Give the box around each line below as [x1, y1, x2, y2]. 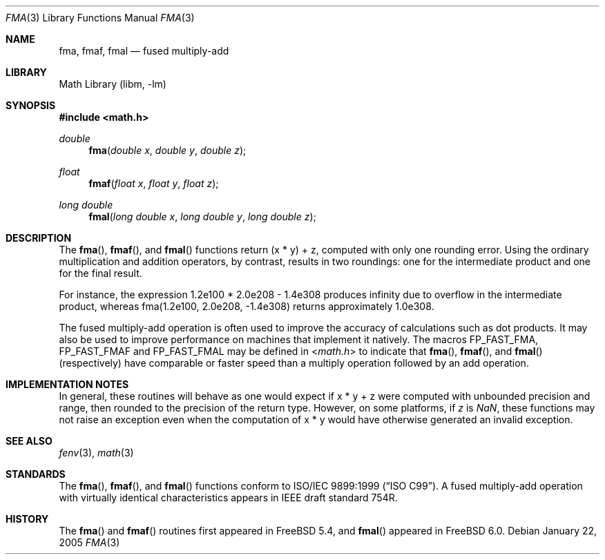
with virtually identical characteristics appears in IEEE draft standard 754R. [59, 492, 398, 503]
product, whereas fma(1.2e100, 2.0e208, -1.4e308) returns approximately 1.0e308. [59, 300, 434, 312]
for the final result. [59, 267, 142, 279]
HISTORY [6, 513, 49, 525]
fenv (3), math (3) [59, 447, 134, 458]
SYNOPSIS [6, 99, 56, 111]
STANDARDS [6, 468, 66, 480]
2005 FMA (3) [59, 537, 120, 548]
